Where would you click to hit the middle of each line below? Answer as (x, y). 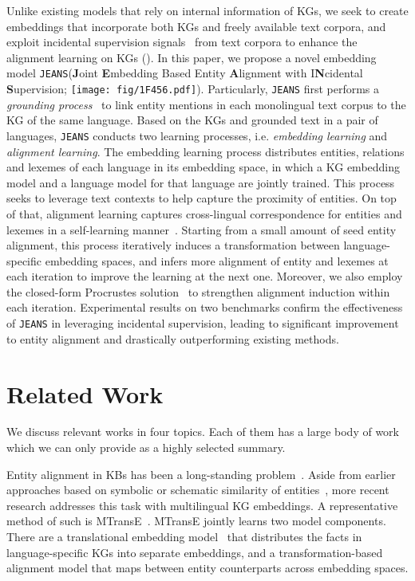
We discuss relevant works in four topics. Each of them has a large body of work (203, 432)
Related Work (85, 393)
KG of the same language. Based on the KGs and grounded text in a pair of (192, 120)
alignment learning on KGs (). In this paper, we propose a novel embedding (192, 57)
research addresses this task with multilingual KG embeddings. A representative (202, 505)
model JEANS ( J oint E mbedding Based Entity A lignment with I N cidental (185, 73)
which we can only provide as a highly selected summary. (146, 448)
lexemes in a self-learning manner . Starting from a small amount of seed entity (202, 229)
